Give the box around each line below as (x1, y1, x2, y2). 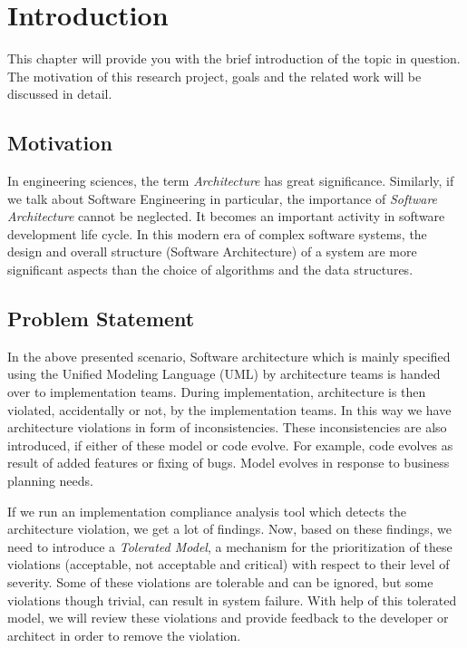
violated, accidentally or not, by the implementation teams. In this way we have (7, 400, 452, 419)
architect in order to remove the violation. (7, 625, 241, 644)
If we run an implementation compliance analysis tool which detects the (7, 501, 407, 520)
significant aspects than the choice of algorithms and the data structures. (7, 260, 413, 279)
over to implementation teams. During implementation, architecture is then (7, 382, 426, 401)
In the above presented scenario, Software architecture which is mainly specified (7, 346, 451, 365)
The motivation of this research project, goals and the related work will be (7, 66, 422, 85)
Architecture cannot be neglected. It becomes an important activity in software (7, 207, 445, 226)
